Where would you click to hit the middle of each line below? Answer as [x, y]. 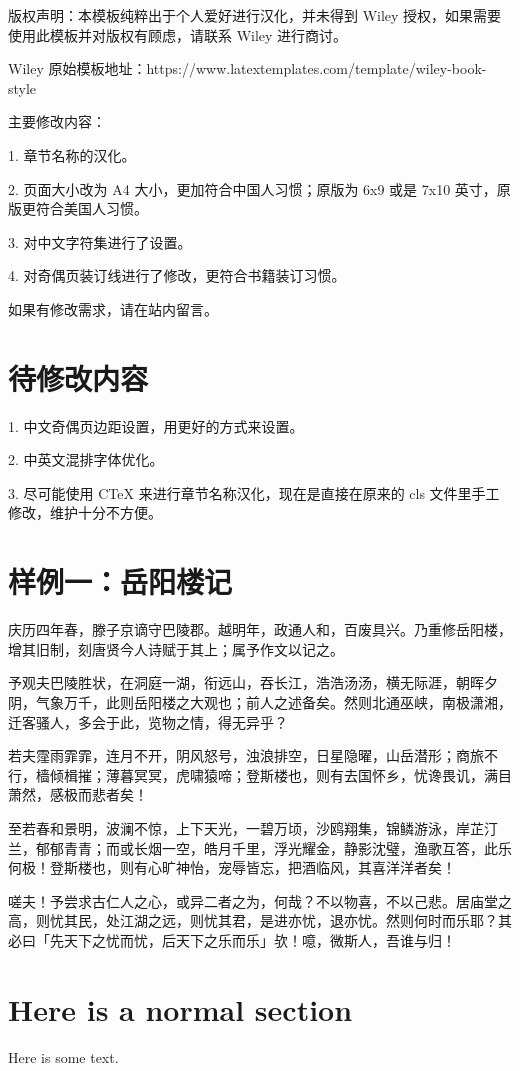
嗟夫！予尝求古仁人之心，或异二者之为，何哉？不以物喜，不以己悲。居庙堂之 [260, 900]
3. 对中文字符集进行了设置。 [100, 241]
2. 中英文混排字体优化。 [86, 459]
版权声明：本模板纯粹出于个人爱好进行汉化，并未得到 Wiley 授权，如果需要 [255, 15]
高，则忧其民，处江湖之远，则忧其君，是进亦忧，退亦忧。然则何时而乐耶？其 [260, 920]
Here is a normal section [180, 1008]
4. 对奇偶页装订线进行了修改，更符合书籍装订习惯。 [177, 275]
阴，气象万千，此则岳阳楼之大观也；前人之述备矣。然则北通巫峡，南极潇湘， [260, 701]
